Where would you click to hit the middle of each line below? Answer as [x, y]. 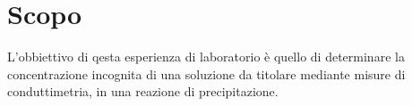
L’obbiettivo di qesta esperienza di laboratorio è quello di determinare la [206, 57]
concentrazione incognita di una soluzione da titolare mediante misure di [206, 73]
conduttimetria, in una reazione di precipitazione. [143, 91]
